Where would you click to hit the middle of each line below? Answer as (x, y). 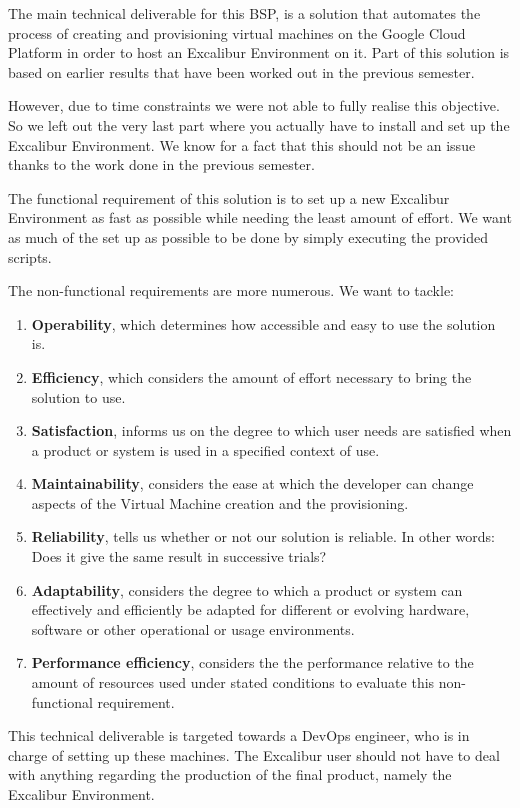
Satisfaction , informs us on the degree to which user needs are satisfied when (271, 430)
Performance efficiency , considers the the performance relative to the (252, 662)
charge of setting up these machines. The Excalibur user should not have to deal (254, 754)
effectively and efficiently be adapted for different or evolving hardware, (250, 609)
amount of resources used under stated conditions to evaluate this (233, 682)
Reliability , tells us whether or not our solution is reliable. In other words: (263, 536)
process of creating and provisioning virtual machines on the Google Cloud (237, 32)
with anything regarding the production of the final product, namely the (230, 774)
